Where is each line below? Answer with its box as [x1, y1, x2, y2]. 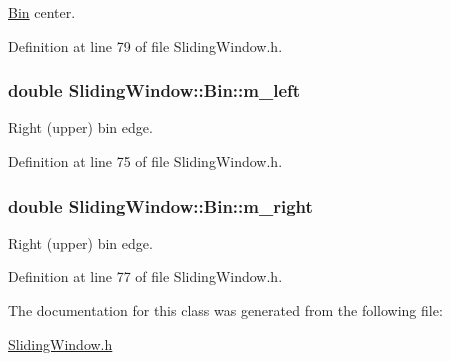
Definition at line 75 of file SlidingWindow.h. [8, 151, 283, 171]
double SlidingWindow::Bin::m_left [8, 78, 301, 103]
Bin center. [8, 2, 76, 22]
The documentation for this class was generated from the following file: [8, 300, 443, 320]
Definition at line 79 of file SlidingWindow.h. [8, 35, 283, 56]
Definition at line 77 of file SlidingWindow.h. [8, 266, 283, 287]
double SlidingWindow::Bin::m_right [8, 193, 313, 218]
